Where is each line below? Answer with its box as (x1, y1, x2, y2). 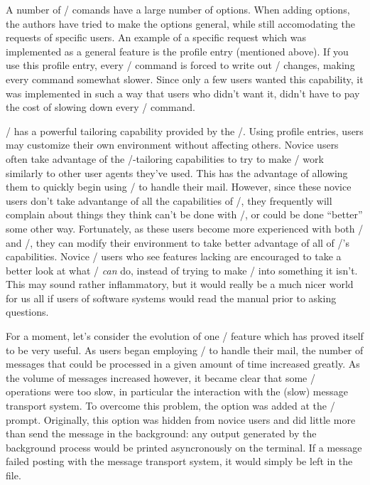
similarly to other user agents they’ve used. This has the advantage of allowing (6, 165, 348, 180)
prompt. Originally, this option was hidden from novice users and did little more (6, 412, 356, 427)
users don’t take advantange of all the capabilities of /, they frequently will (6, 193, 332, 208)
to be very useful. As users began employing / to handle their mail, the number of (6, 342, 364, 357)
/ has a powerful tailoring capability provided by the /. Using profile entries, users (6, 123, 364, 138)
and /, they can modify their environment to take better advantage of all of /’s (6, 235, 349, 250)
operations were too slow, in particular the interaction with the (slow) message (6, 384, 348, 399)
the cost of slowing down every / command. (6, 100, 195, 114)
